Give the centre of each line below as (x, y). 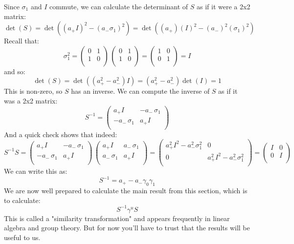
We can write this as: (36, 171)
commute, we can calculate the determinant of (119, 6)
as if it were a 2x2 (224, 6)
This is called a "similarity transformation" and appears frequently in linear (117, 218)
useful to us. (22, 237)
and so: (15, 71)
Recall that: (22, 41)
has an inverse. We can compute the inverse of (140, 91)
